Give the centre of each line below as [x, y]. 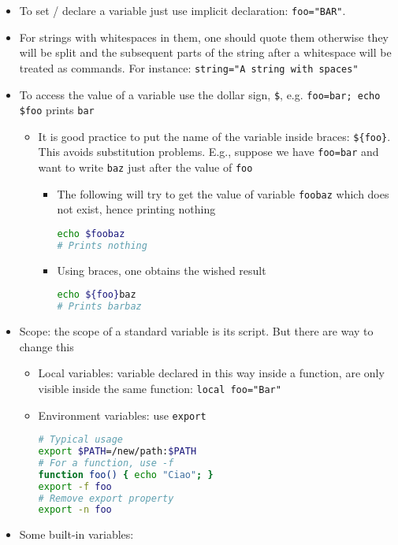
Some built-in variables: [76, 534]
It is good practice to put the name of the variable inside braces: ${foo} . [214, 136]
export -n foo [75, 510]
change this [46, 346]
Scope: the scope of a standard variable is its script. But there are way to [196, 331]
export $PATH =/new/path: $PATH [117, 452]
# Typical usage [80, 440]
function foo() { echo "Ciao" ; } [126, 475]
